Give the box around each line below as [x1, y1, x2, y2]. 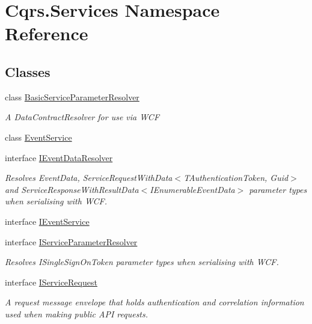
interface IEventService [5, 215, 90, 227]
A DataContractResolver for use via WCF [5, 111, 160, 123]
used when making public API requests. [5, 307, 148, 320]
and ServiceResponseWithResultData [5, 183, 139, 195]
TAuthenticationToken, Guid [183, 171, 289, 184]
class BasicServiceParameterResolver [5, 90, 139, 103]
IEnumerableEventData [150, 183, 235, 195]
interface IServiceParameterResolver [5, 235, 138, 248]
